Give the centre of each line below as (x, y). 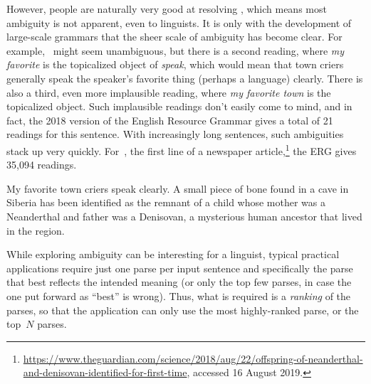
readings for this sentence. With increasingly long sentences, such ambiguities (175, 134)
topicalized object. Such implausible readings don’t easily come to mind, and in (179, 106)
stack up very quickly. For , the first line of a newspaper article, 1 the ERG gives (182, 149)
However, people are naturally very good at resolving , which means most (167, 9)
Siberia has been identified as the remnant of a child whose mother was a (166, 202)
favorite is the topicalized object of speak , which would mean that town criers (175, 64)
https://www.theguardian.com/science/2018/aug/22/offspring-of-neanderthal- (193, 358)
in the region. (36, 230)
